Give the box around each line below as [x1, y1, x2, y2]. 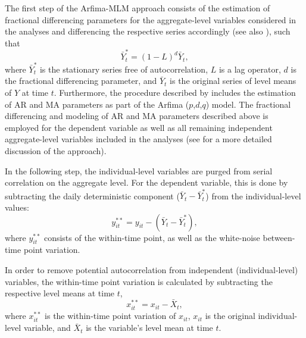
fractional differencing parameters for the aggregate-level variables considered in [5, 13, 296, 26]
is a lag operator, [218, 62, 281, 75]
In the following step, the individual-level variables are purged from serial [5, 164, 273, 177]
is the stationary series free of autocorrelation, [39, 62, 208, 75]
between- [263, 231, 295, 243]
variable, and [23, 321, 71, 334]
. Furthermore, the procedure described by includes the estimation [54, 86, 296, 98]
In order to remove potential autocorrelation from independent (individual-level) [5, 264, 298, 276]
